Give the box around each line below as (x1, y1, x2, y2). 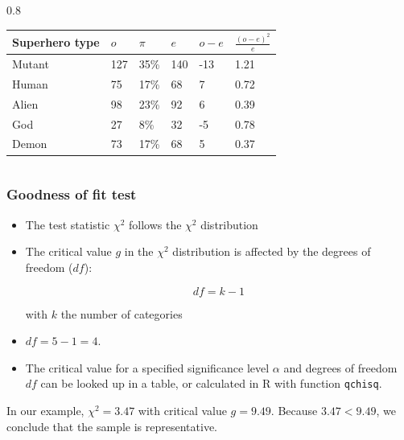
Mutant (12, 56, 49, 72)
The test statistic (25, 216, 110, 232)
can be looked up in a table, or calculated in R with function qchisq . (40, 375, 382, 392)
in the (124, 243, 154, 260)
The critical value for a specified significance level (25, 359, 270, 376)
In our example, (6, 401, 85, 418)
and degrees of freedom (283, 359, 398, 376)
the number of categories (60, 305, 183, 322)
